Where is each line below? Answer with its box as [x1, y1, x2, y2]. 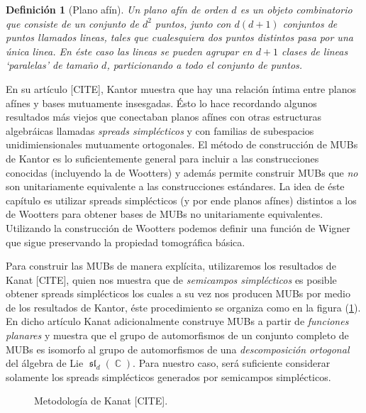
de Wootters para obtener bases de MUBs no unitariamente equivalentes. [6, 206, 323, 221]
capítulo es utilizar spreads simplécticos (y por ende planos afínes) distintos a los [6, 192, 357, 207]
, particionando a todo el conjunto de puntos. [106, 57, 303, 72]
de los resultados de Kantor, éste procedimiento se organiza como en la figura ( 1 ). [6, 299, 361, 314]
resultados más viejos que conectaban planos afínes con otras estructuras [6, 109, 321, 124]
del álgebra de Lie [6, 356, 84, 370]
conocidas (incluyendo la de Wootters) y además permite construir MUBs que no [6, 165, 358, 180]
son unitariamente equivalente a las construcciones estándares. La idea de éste [6, 179, 345, 194]
